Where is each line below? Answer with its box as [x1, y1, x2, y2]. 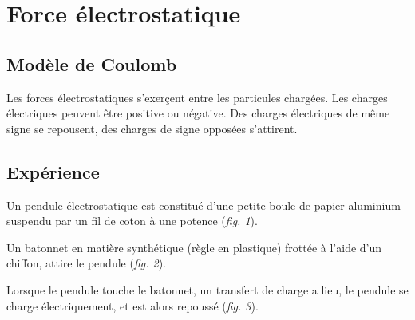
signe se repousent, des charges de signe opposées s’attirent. [6, 120, 298, 136]
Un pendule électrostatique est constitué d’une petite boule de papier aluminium [6, 196, 401, 213]
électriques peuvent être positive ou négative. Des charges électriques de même [6, 105, 390, 121]
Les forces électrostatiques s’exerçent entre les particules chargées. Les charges [6, 89, 388, 105]
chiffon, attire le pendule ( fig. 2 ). [6, 255, 167, 271]
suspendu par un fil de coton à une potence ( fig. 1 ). [6, 212, 258, 229]
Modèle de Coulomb [6, 51, 177, 76]
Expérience [6, 159, 100, 184]
